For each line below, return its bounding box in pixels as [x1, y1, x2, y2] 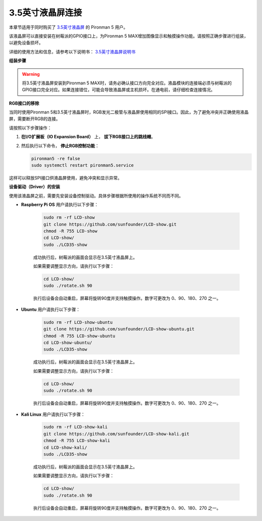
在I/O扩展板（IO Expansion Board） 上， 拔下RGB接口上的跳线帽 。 [21, 134, 156, 140]
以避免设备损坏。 [9, 40, 43, 46]
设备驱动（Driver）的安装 [9, 184, 60, 190]
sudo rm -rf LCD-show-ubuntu [43, 319, 113, 325]
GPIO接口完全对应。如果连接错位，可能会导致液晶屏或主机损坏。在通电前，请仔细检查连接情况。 [22, 87, 215, 93]
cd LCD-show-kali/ [43, 444, 87, 450]
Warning [22, 71, 40, 77]
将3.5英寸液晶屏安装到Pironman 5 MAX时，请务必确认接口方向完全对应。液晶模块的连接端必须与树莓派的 [22, 80, 232, 86]
